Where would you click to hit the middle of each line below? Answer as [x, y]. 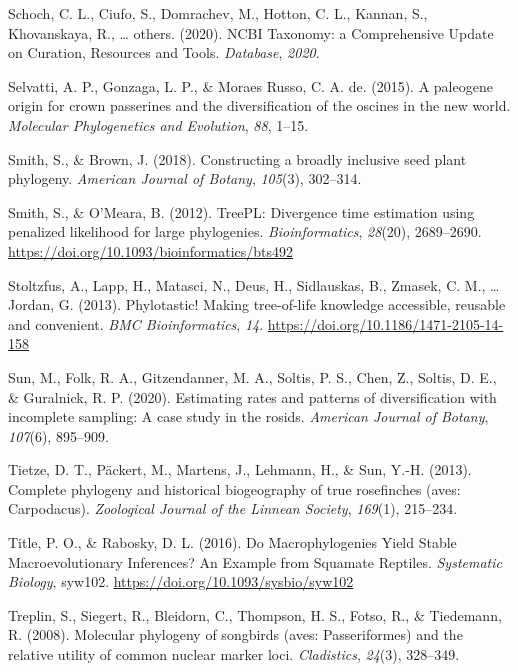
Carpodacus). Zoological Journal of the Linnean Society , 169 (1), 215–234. [233, 508]
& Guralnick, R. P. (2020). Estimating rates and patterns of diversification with [252, 396]
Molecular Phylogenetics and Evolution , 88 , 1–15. [158, 124]
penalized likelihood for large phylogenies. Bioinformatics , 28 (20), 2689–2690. [245, 231]
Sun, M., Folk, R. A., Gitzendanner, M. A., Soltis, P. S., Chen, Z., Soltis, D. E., [252, 376]
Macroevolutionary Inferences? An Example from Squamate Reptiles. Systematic [255, 561]
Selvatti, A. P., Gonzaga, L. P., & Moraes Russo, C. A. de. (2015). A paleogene [250, 85]
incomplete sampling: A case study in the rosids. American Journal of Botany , [248, 416]
